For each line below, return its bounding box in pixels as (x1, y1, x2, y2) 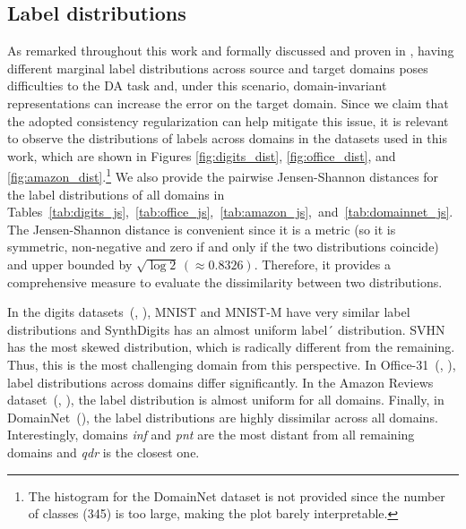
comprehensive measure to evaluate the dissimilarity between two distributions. (7, 272, 443, 291)
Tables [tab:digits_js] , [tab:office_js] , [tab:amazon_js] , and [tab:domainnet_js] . (7, 202, 453, 221)
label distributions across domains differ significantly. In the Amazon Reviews (7, 372, 434, 391)
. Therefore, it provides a (254, 254, 391, 273)
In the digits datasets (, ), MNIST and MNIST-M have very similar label (7, 303, 410, 321)
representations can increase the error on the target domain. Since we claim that (7, 93, 449, 112)
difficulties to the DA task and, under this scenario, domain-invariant (7, 76, 387, 95)
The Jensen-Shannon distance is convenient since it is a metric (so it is (7, 219, 396, 238)
